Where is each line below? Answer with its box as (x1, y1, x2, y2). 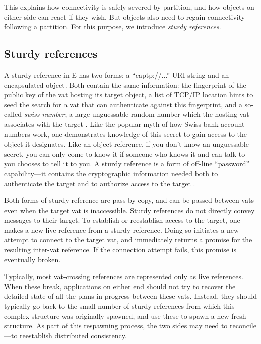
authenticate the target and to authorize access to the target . (4, 178, 195, 188)
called (4, 109, 22, 119)
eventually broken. (4, 254, 61, 264)
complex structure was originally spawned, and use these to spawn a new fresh (4, 310, 246, 321)
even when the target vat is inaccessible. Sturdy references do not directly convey (4, 204, 255, 215)
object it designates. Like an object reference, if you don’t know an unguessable (4, 139, 249, 149)
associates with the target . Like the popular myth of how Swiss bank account (4, 118, 245, 129)
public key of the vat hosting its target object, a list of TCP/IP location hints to (4, 89, 253, 100)
